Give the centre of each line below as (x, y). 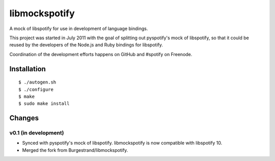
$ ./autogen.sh (37, 82)
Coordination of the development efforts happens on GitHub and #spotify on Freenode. (101, 54)
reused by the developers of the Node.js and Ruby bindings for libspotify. (86, 45)
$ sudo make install (44, 104)
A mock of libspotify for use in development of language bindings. (79, 29)
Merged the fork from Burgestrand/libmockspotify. (75, 150)
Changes (24, 118)
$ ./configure (36, 89)
